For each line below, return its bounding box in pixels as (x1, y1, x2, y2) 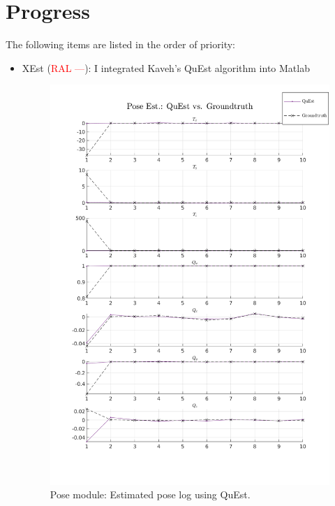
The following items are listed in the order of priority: (6, 37, 235, 52)
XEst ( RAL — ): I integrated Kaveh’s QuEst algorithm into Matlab (22, 60, 310, 75)
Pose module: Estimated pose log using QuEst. (50, 487, 251, 502)
